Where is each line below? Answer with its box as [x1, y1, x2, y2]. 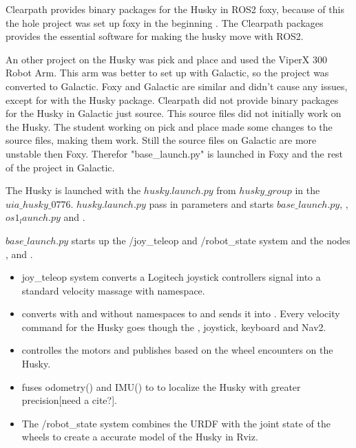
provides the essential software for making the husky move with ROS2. [6, 29, 304, 43]
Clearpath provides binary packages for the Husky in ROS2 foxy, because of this [6, 2, 344, 16]
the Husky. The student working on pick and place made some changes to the [6, 119, 333, 134]
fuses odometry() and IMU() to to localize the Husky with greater [21, 379, 301, 394]
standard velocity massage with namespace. [21, 283, 205, 297]
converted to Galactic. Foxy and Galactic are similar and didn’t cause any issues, [6, 78, 348, 93]
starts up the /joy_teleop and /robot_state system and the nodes [71, 233, 350, 247]
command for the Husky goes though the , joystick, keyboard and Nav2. [21, 319, 326, 334]
